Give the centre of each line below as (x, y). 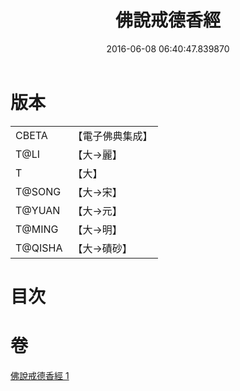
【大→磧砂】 (102, 248)
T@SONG (38, 191)
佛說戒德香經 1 (40, 375)
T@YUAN (38, 210)
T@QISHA (39, 248)
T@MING (37, 229)
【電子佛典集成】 (112, 136)
